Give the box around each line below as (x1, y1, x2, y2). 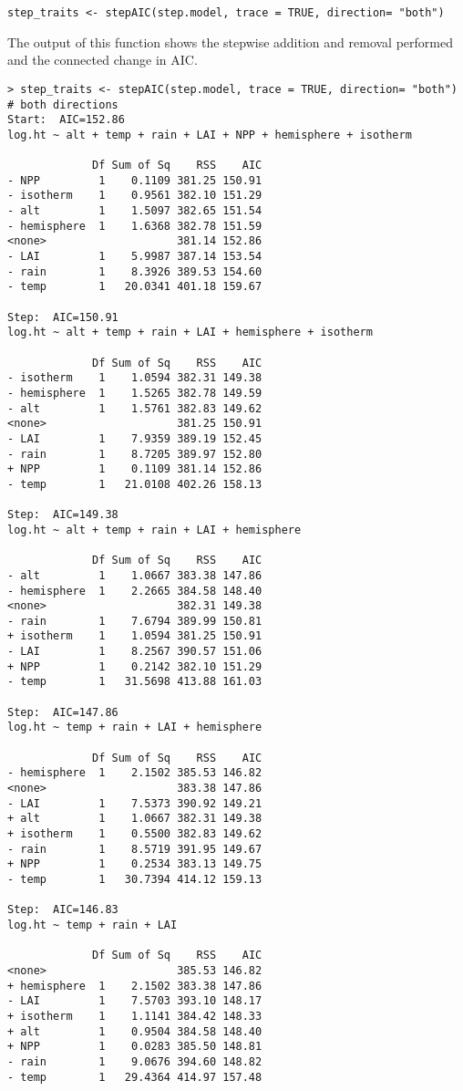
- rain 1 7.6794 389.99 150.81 (7, 614, 262, 628)
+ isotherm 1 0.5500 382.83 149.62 (7, 827, 262, 840)
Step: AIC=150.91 (7, 310, 118, 324)
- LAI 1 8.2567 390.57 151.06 (7, 645, 262, 659)
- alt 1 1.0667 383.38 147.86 (7, 568, 262, 582)
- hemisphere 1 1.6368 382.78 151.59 (7, 219, 262, 233)
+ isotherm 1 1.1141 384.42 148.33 (7, 1009, 262, 1023)
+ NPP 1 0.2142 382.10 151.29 (7, 660, 262, 673)
